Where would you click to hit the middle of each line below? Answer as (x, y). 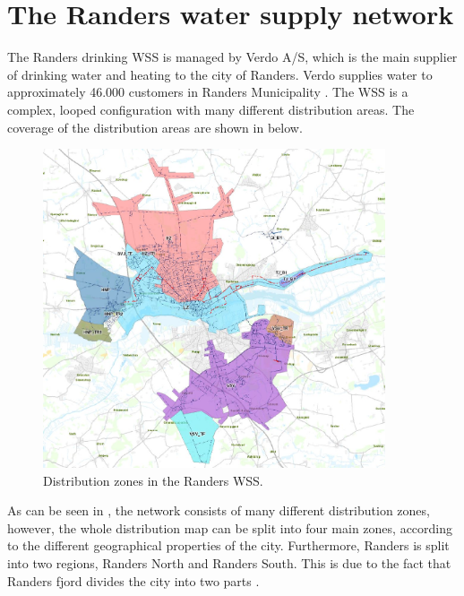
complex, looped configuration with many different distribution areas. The (211, 109)
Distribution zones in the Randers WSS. (153, 480)
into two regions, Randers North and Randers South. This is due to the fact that (229, 562)
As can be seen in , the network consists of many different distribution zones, (219, 510)
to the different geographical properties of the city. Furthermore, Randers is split (228, 545)
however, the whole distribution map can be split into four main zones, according (230, 527)
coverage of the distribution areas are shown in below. (155, 127)
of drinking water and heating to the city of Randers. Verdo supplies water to (220, 74)
